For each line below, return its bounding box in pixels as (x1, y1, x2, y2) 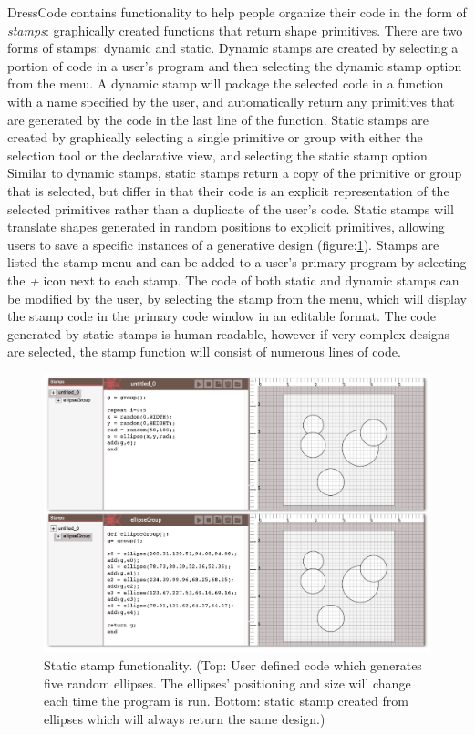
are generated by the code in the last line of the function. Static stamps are (7, 109, 429, 129)
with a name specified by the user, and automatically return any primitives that (7, 91, 455, 110)
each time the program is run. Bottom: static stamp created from (44, 691, 408, 710)
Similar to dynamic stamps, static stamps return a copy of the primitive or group (7, 163, 462, 182)
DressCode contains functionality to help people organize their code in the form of (7, 3, 467, 21)
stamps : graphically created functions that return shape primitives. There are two (7, 20, 463, 39)
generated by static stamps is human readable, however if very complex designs (7, 324, 450, 343)
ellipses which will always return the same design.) (44, 709, 325, 728)
